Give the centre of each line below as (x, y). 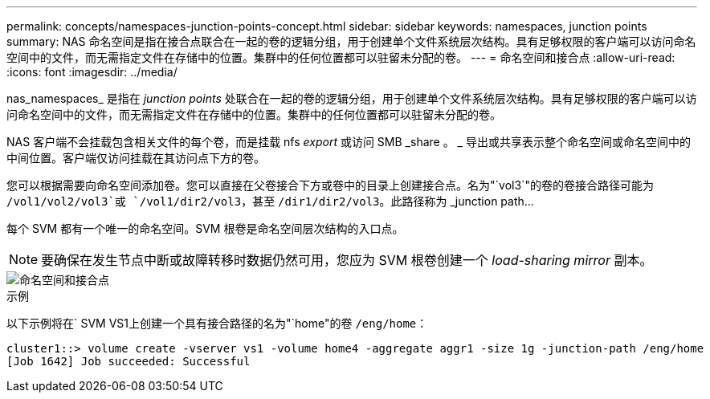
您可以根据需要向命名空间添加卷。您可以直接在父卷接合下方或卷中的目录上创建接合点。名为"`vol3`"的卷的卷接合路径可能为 (331, 185)
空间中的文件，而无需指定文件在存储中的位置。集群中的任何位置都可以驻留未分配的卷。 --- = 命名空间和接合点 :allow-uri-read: (341, 57)
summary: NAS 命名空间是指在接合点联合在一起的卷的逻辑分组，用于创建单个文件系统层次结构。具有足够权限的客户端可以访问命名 (351, 41)
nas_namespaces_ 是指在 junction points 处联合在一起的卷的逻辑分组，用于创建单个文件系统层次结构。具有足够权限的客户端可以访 (352, 98)
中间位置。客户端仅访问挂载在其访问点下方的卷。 (136, 158)
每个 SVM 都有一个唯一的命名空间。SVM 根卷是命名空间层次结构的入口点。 (205, 228)
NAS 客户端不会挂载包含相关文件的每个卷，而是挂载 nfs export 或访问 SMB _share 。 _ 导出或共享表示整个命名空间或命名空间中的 (349, 142)
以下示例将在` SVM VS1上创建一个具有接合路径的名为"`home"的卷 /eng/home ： (217, 323)
